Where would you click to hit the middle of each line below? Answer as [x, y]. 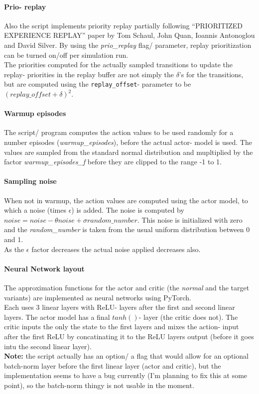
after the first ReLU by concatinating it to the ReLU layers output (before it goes [129, 336]
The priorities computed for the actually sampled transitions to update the [118, 65]
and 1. [14, 239]
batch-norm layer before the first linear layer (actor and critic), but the [113, 365]
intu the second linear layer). [48, 346]
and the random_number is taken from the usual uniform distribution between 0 [127, 229]
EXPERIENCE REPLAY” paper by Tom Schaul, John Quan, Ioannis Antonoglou [129, 35]
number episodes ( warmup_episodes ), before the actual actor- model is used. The [128, 142]
